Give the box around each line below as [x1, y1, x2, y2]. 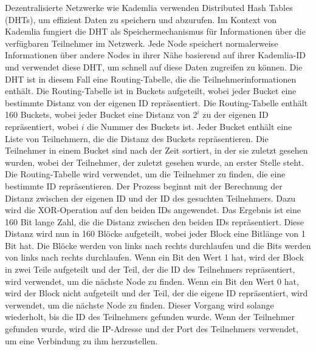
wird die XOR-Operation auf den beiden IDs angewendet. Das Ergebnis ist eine [5, 203, 301, 216]
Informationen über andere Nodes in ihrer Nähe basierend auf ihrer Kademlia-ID [5, 49, 306, 61]
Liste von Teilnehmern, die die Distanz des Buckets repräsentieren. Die [5, 132, 269, 145]
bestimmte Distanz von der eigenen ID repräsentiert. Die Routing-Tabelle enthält [5, 96, 308, 109]
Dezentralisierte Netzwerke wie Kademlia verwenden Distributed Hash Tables [5, 1, 293, 13]
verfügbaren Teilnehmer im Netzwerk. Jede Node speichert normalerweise [5, 36, 278, 49]
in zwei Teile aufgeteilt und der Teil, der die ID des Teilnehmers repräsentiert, [5, 263, 295, 276]
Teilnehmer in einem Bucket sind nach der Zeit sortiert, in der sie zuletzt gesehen [5, 144, 308, 157]
